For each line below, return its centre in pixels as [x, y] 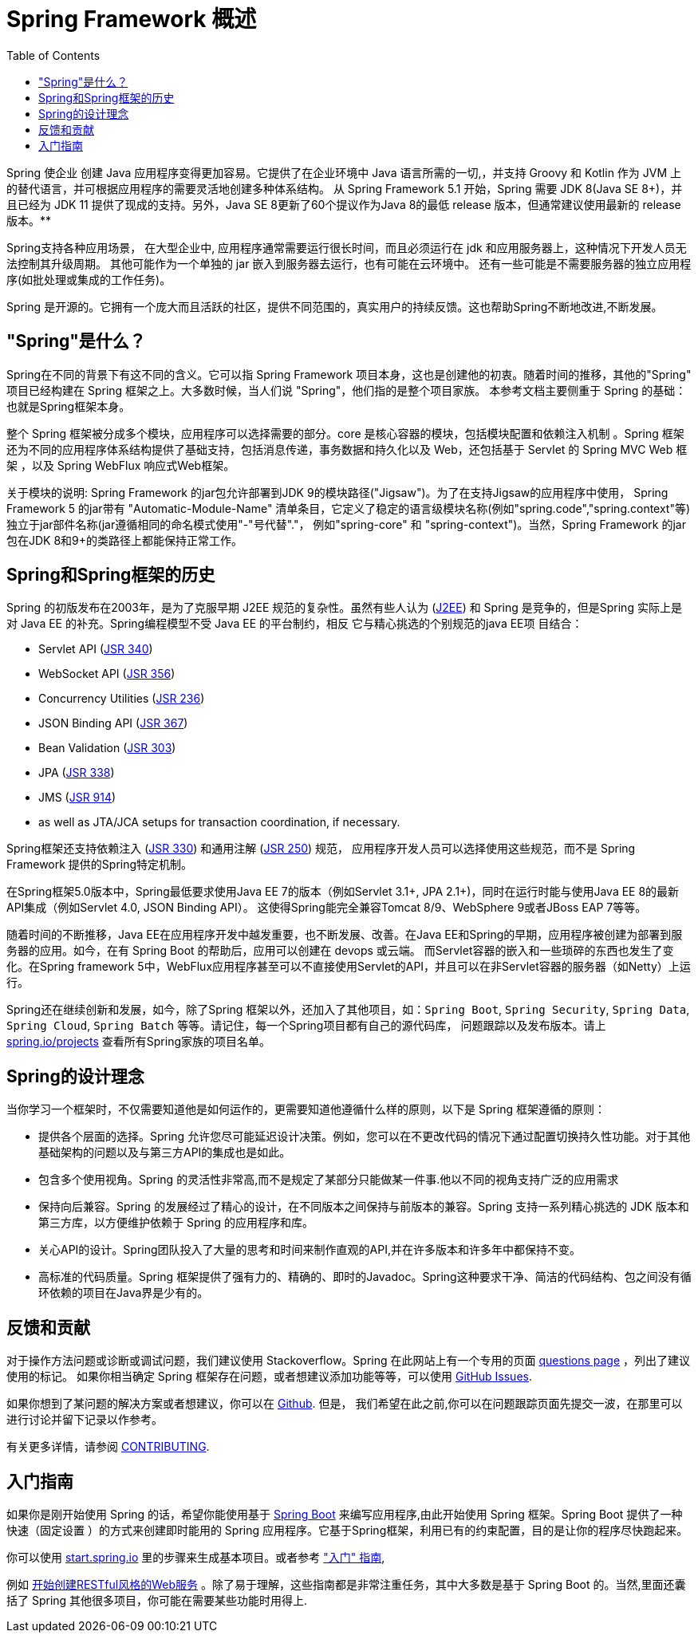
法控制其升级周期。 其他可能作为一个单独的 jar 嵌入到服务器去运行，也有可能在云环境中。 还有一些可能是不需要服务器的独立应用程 [349, 263]
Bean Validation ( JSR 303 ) [107, 748]
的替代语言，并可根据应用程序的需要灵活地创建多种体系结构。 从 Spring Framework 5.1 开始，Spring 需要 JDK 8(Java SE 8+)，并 [345, 188]
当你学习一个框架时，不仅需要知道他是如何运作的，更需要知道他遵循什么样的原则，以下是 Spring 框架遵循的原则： [306, 1109]
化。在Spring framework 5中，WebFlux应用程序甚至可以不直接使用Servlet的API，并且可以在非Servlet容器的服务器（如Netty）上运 [349, 967]
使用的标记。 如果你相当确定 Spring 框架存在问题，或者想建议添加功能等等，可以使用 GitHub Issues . [269, 1377]
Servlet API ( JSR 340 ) [96, 649]
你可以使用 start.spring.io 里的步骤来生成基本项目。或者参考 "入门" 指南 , [196, 1557]
